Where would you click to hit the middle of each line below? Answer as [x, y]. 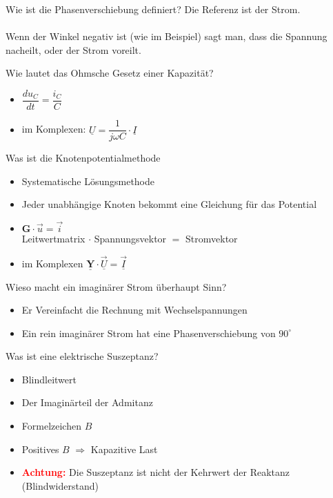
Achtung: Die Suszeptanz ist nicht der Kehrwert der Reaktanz [156, 472]
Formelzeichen [51, 426]
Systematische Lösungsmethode [88, 181]
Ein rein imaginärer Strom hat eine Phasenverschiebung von [149, 333]
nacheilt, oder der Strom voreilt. [73, 49]
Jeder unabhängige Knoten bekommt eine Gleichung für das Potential [169, 204]
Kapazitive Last [124, 449]
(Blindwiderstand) [60, 485]
